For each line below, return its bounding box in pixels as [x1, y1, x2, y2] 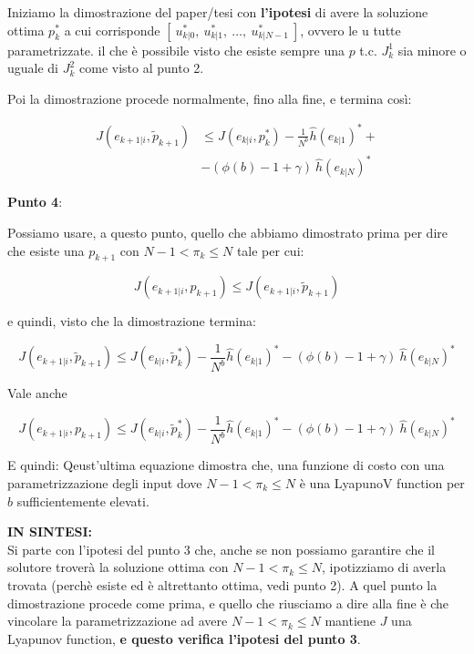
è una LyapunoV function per [299, 474, 465, 493]
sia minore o [397, 40, 467, 59]
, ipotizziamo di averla [322, 557, 447, 577]
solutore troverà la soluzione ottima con [7, 557, 229, 577]
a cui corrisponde [64, 20, 160, 39]
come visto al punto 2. [79, 58, 204, 77]
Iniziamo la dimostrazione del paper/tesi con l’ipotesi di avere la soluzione [7, 3, 428, 21]
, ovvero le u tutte [300, 20, 401, 39]
